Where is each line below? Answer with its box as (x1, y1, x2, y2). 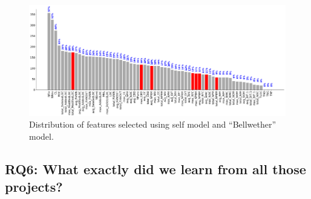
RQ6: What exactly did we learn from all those (5, 159, 306, 178)
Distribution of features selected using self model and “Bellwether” (29, 118, 277, 131)
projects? (5, 177, 63, 196)
